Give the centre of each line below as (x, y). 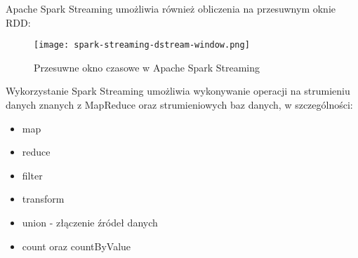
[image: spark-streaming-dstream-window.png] (142, 45)
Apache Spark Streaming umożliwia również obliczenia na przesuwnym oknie (171, 8)
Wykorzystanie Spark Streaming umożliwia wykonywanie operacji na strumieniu (178, 91)
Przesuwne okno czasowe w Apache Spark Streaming (147, 67)
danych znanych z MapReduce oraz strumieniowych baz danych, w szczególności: (179, 105)
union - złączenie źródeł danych (90, 222)
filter (32, 175)
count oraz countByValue (77, 246)
